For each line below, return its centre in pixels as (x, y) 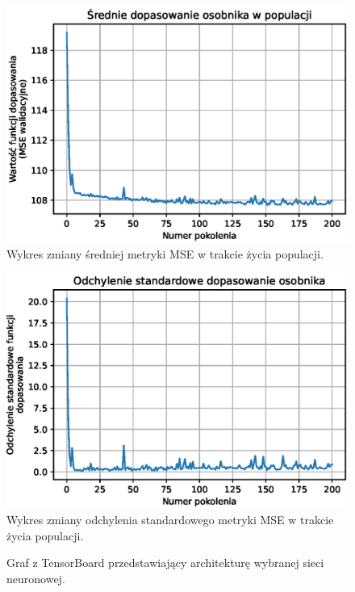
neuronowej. (36, 578)
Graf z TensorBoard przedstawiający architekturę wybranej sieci (165, 563)
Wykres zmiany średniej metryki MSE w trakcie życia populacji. (165, 254)
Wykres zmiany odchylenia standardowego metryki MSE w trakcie (170, 520)
